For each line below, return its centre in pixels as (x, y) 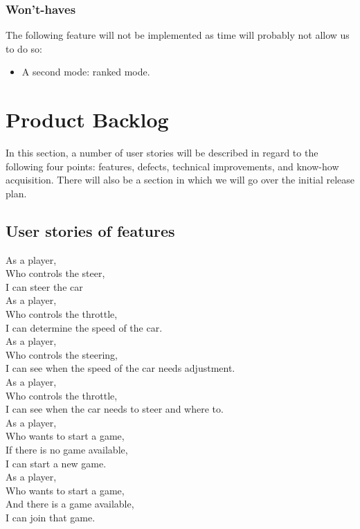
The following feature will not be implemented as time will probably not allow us (178, 35)
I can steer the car (44, 286)
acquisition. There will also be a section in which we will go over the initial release (180, 180)
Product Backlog (87, 119)
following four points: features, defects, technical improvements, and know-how (172, 166)
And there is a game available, (70, 504)
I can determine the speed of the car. (84, 327)
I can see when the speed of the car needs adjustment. (120, 368)
